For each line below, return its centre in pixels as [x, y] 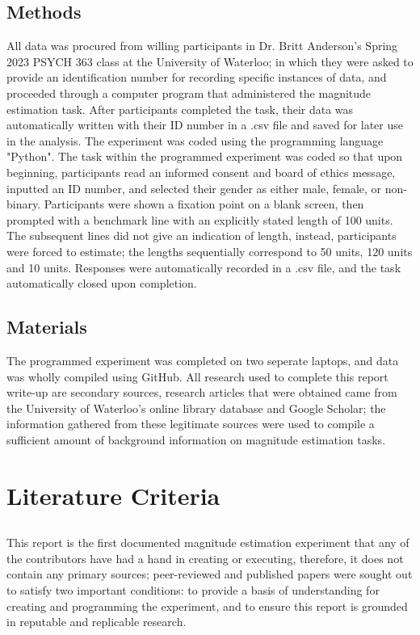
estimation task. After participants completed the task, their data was [180, 109]
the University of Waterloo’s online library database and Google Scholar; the [196, 408]
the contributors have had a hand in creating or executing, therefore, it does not [205, 558]
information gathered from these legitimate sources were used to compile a [191, 424]
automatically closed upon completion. [102, 283]
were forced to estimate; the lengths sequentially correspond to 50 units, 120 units [210, 251]
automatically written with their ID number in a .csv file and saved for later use [205, 125]
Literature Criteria [113, 495]
